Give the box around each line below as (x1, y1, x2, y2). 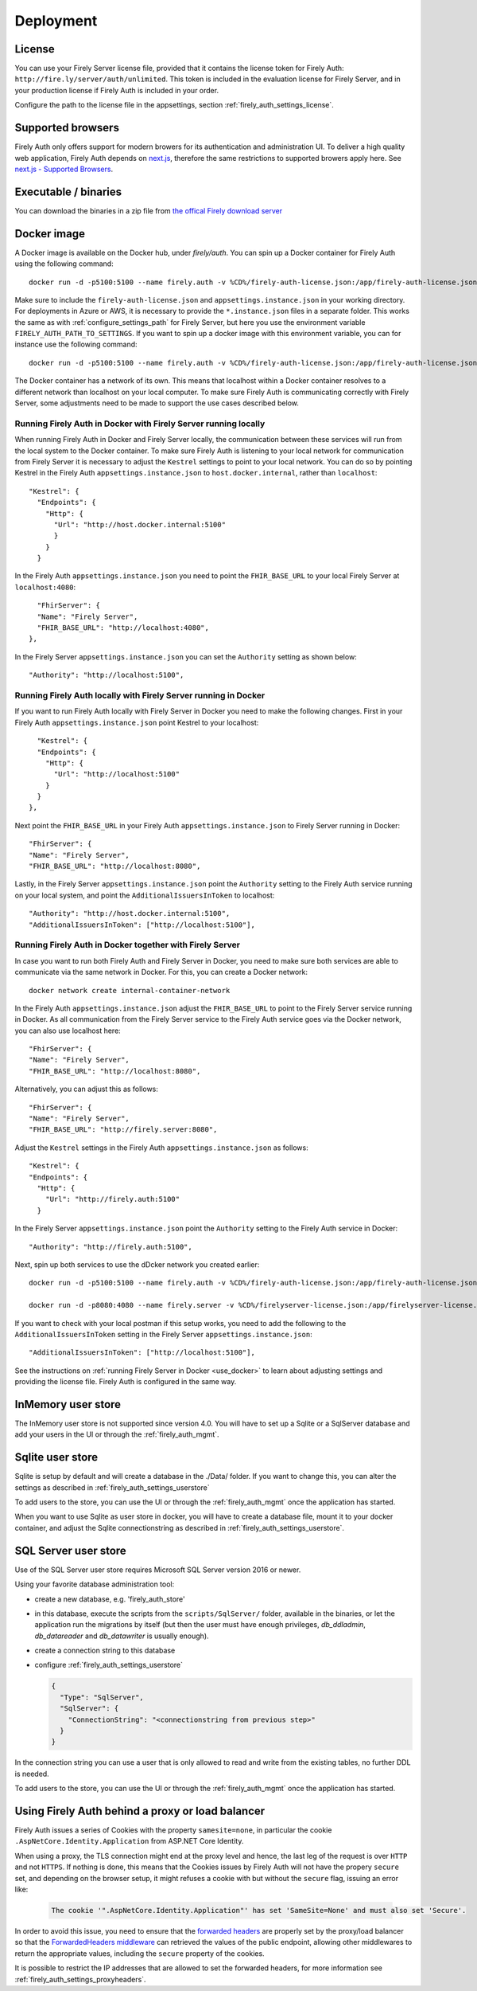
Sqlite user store (14, 1450, 99, 1465)
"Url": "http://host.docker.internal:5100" (53, 520, 227, 529)
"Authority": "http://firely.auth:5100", (29, 1242, 192, 1251)
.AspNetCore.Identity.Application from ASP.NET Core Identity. (14, 1836, 244, 1846)
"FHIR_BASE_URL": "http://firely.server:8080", (29, 1125, 218, 1134)
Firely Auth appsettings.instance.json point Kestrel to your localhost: (14, 718, 259, 727)
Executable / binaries (14, 185, 122, 198)
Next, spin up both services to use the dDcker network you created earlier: (14, 1259, 260, 1269)
